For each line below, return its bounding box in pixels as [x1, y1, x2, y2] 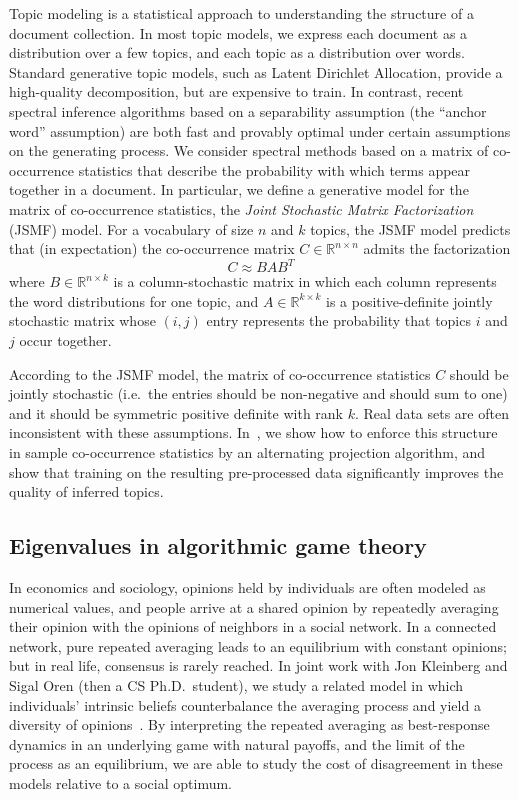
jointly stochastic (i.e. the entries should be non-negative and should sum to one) [9, 383, 508, 404]
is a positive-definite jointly [326, 290, 493, 311]
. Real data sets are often [354, 402, 509, 423]
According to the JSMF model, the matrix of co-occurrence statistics [9, 363, 431, 384]
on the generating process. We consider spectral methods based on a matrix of [9, 140, 489, 161]
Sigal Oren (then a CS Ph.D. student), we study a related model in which [9, 674, 464, 695]
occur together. [19, 330, 112, 350]
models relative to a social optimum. [9, 772, 233, 793]
